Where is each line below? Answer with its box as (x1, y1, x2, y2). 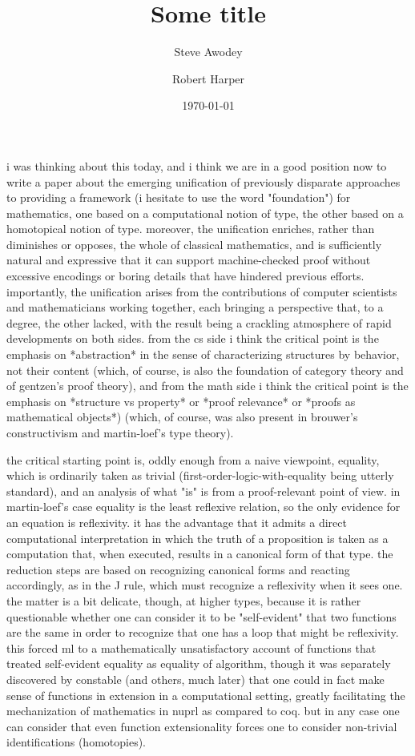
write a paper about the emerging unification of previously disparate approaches (6, 173, 401, 190)
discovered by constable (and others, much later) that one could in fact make (6, 670, 385, 687)
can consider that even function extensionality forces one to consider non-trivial (6, 718, 397, 734)
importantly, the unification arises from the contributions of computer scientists (6, 283, 397, 300)
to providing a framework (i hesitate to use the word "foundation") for (6, 189, 351, 206)
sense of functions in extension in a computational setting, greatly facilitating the (6, 686, 405, 703)
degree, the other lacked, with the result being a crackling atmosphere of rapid (6, 314, 392, 331)
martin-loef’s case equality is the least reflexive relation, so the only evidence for (6, 498, 401, 515)
